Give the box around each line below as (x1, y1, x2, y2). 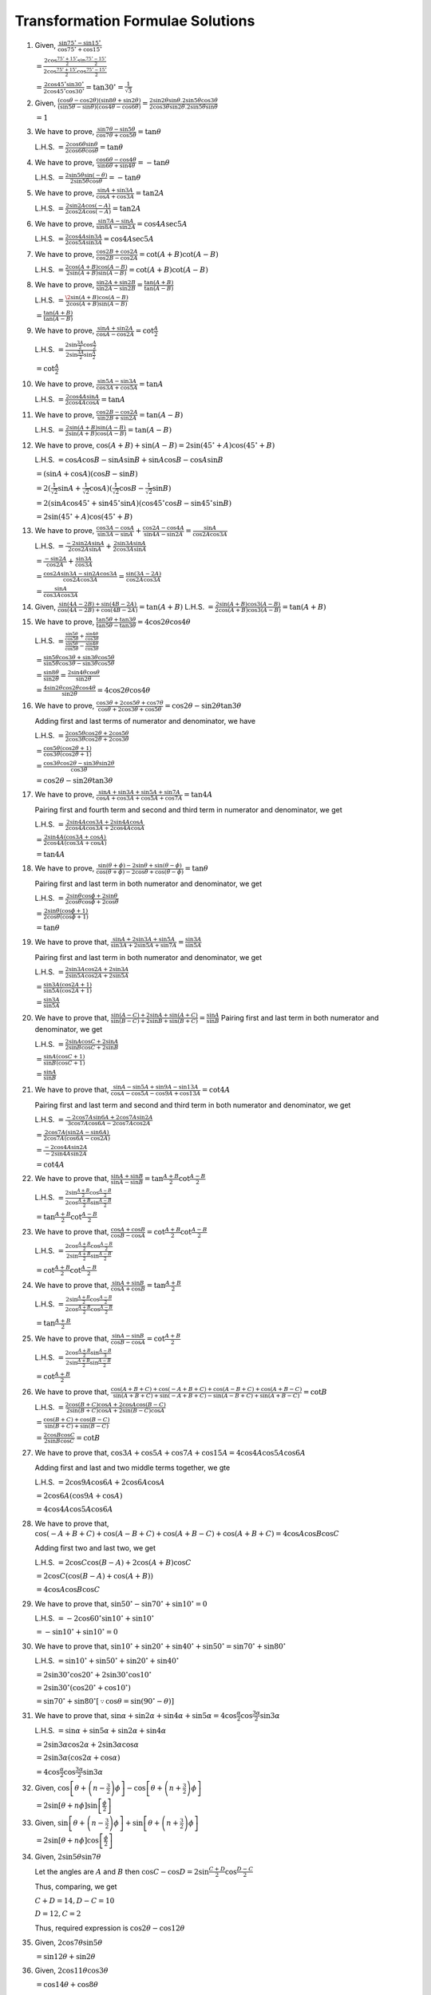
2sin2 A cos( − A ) (65, 202, 111, 210)
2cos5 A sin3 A (65, 239, 103, 247)
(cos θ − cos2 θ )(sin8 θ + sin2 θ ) (57, 97, 141, 105)
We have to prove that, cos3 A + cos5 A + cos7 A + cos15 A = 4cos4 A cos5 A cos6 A (34, 1448, 306, 1458)
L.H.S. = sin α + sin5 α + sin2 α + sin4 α (34, 1726, 167, 1736)
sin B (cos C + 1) (43, 1059, 85, 1067)
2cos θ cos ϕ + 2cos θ (65, 898, 119, 906)
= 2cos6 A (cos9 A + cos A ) (36, 1491, 123, 1500)
